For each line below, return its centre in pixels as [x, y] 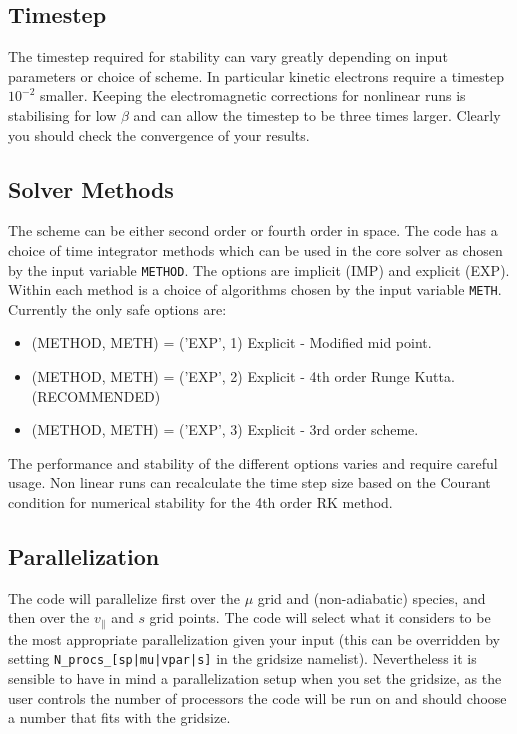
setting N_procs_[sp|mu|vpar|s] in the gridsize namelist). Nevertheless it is [242, 658]
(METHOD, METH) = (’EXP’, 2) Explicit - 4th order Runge [220, 376]
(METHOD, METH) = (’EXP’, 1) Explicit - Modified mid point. [231, 342]
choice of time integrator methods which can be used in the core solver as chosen [255, 249]
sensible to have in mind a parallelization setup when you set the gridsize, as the [255, 678]
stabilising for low [62, 114]
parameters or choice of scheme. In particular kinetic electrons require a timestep [256, 75]
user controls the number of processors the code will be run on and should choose [257, 697]
